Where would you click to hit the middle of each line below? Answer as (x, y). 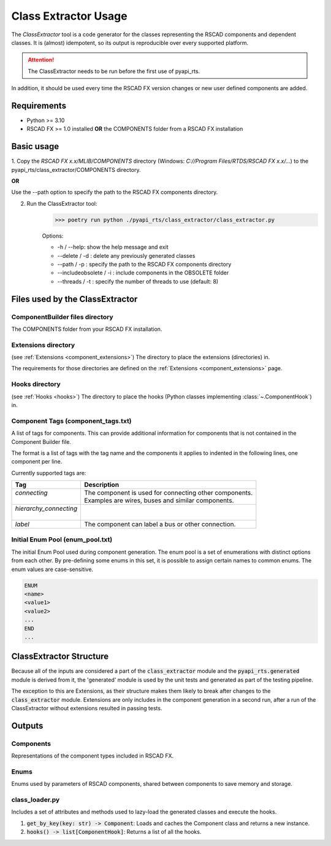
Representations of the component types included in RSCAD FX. (93, 756)
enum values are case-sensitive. (52, 569)
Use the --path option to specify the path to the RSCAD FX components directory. (115, 192)
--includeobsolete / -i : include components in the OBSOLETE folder (143, 273)
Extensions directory (43, 345)
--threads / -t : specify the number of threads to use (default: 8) (138, 281)
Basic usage (35, 146)
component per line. (37, 462)
